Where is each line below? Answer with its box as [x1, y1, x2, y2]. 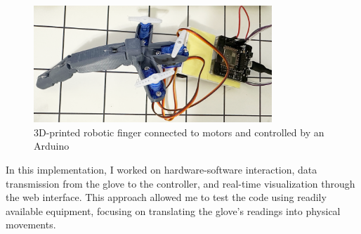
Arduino [34, 138, 70, 153]
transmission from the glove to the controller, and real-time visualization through [6, 176, 355, 190]
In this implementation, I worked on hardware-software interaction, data [6, 162, 317, 176]
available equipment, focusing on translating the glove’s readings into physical [6, 203, 341, 218]
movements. [6, 217, 56, 232]
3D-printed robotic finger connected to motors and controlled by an [34, 124, 324, 139]
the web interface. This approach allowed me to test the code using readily [6, 190, 327, 204]
